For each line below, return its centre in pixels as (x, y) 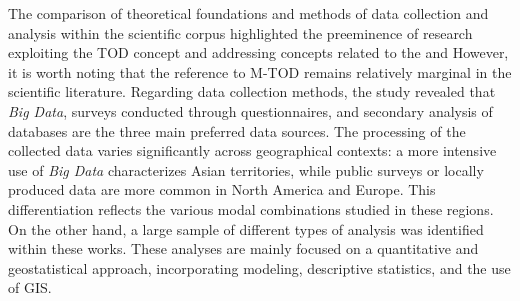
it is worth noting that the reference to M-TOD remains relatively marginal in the (260, 71)
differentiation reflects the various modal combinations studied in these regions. (251, 208)
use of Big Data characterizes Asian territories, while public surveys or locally (246, 169)
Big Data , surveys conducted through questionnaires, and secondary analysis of (250, 110)
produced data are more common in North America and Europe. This (222, 189)
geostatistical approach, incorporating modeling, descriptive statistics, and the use (259, 267)
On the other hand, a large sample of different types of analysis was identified (246, 228)
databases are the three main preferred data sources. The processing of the (237, 130)
